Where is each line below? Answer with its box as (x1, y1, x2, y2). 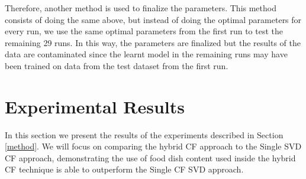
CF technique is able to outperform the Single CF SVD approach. (5, 163, 244, 175)
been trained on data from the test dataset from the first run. (5, 59, 228, 71)
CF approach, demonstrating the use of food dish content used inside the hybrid (5, 151, 296, 164)
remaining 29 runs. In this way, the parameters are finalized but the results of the (5, 36, 301, 48)
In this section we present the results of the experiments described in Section (5, 128, 284, 141)
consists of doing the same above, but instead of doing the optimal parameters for (5, 13, 302, 25)
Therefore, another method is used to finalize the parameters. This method (5, 2, 276, 14)
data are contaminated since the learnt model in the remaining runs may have (5, 48, 288, 60)
